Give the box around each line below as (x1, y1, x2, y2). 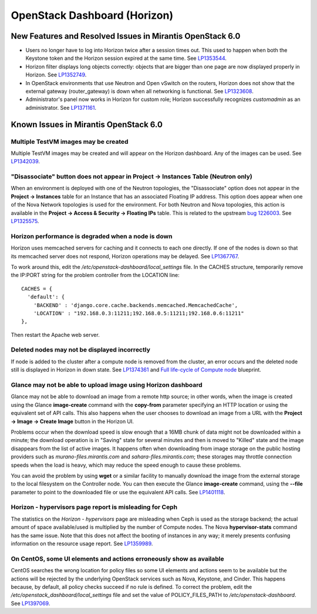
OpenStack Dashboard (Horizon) (11, 9, 173, 22)
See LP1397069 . (11, 599, 50, 607)
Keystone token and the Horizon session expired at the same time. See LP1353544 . (25, 55, 227, 62)
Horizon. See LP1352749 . (25, 71, 87, 79)
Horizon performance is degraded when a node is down (11, 232, 173, 240)
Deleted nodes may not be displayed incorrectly (11, 346, 151, 354)
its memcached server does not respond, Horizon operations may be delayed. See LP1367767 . (11, 252, 240, 259)
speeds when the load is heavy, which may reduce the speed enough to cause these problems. (11, 461, 242, 468)
